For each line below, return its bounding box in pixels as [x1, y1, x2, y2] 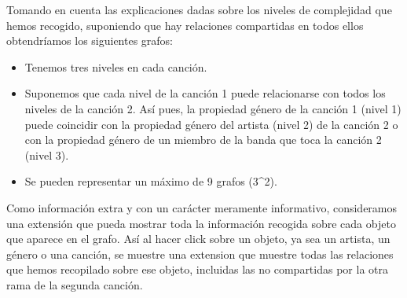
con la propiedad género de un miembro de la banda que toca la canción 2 [24, 131, 382, 148]
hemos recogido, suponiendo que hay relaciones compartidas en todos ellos [6, 17, 364, 33]
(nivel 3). [24, 146, 69, 163]
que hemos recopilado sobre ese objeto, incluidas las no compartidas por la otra [6, 261, 388, 278]
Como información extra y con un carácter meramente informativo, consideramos [6, 199, 398, 215]
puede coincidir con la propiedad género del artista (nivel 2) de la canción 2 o [24, 116, 398, 132]
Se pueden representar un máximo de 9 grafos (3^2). [24, 173, 277, 189]
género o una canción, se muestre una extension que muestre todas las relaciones [6, 245, 394, 262]
